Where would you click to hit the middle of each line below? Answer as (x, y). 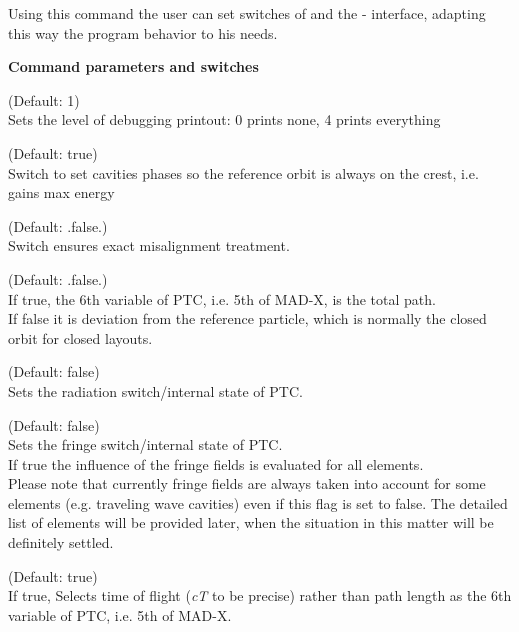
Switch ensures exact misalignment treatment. (149, 245)
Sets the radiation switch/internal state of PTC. (155, 390)
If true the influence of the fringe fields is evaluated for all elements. (216, 463)
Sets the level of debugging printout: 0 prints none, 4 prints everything (224, 119)
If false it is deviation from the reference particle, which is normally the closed (247, 318)
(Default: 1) (44, 99)
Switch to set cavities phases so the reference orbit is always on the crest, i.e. (243, 172)
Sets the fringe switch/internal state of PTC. (145, 444)
